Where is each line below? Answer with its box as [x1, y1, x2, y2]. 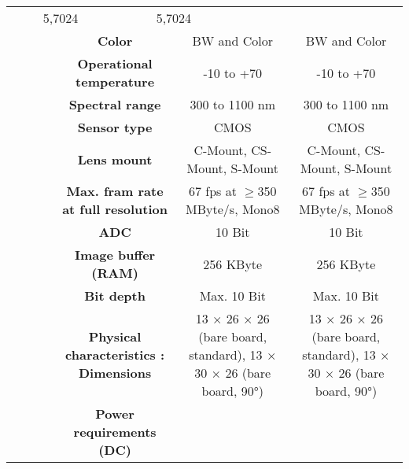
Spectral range [68, 95, 161, 113]
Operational [77, 54, 153, 72]
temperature [76, 72, 155, 90]
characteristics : [65, 345, 165, 364]
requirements [73, 423, 157, 441]
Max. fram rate [66, 182, 164, 200]
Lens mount [77, 150, 153, 168]
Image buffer [74, 246, 156, 264]
